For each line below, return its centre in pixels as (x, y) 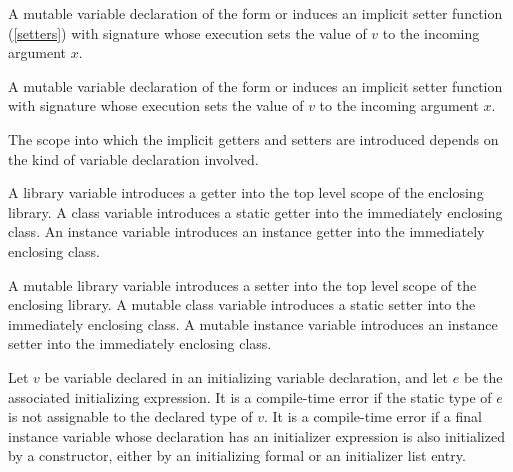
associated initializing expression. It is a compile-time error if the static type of (250, 396)
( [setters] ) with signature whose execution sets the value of (187, 32)
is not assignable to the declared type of (130, 416)
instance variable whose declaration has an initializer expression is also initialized (256, 435)
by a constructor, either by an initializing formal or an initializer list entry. (237, 455)
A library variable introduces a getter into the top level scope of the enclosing (246, 192)
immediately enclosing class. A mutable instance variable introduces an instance (253, 323)
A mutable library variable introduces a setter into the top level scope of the (242, 284)
